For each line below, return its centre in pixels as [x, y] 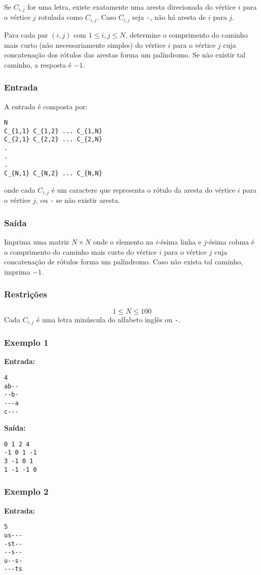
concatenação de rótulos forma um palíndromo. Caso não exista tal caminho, [124, 262]
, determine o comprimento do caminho [186, 34]
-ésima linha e [180, 242]
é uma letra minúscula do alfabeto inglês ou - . [108, 319]
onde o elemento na [123, 242]
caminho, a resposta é [38, 64]
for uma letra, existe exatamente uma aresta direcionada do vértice [132, 7]
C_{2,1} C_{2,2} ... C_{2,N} [53, 140]
